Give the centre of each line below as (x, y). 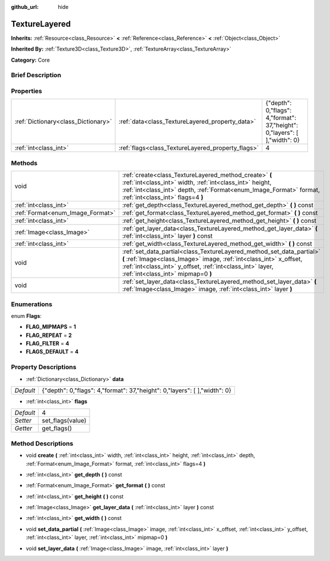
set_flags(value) (64, 421)
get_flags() (57, 428)
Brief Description (36, 75)
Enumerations (32, 304)
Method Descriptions (42, 443)
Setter (23, 421)
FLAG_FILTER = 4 (47, 343)
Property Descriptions (44, 367)
